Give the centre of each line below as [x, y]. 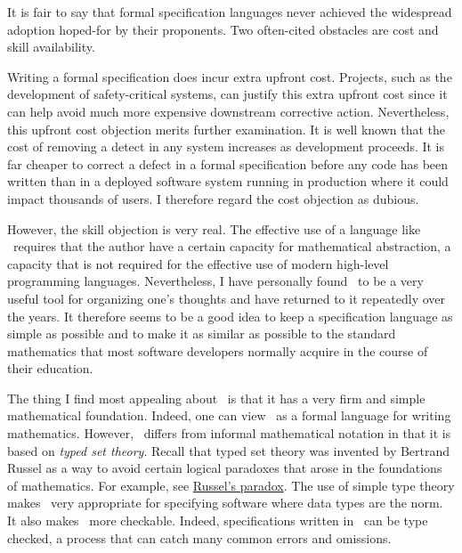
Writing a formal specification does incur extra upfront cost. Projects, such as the [230, 76]
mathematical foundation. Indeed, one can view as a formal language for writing [229, 415]
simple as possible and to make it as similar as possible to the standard [202, 333]
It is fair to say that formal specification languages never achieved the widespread [230, 12]
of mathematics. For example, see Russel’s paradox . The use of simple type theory [231, 485]
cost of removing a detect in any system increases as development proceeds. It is [226, 146]
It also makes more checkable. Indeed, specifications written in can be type [218, 520]
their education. [50, 368]
